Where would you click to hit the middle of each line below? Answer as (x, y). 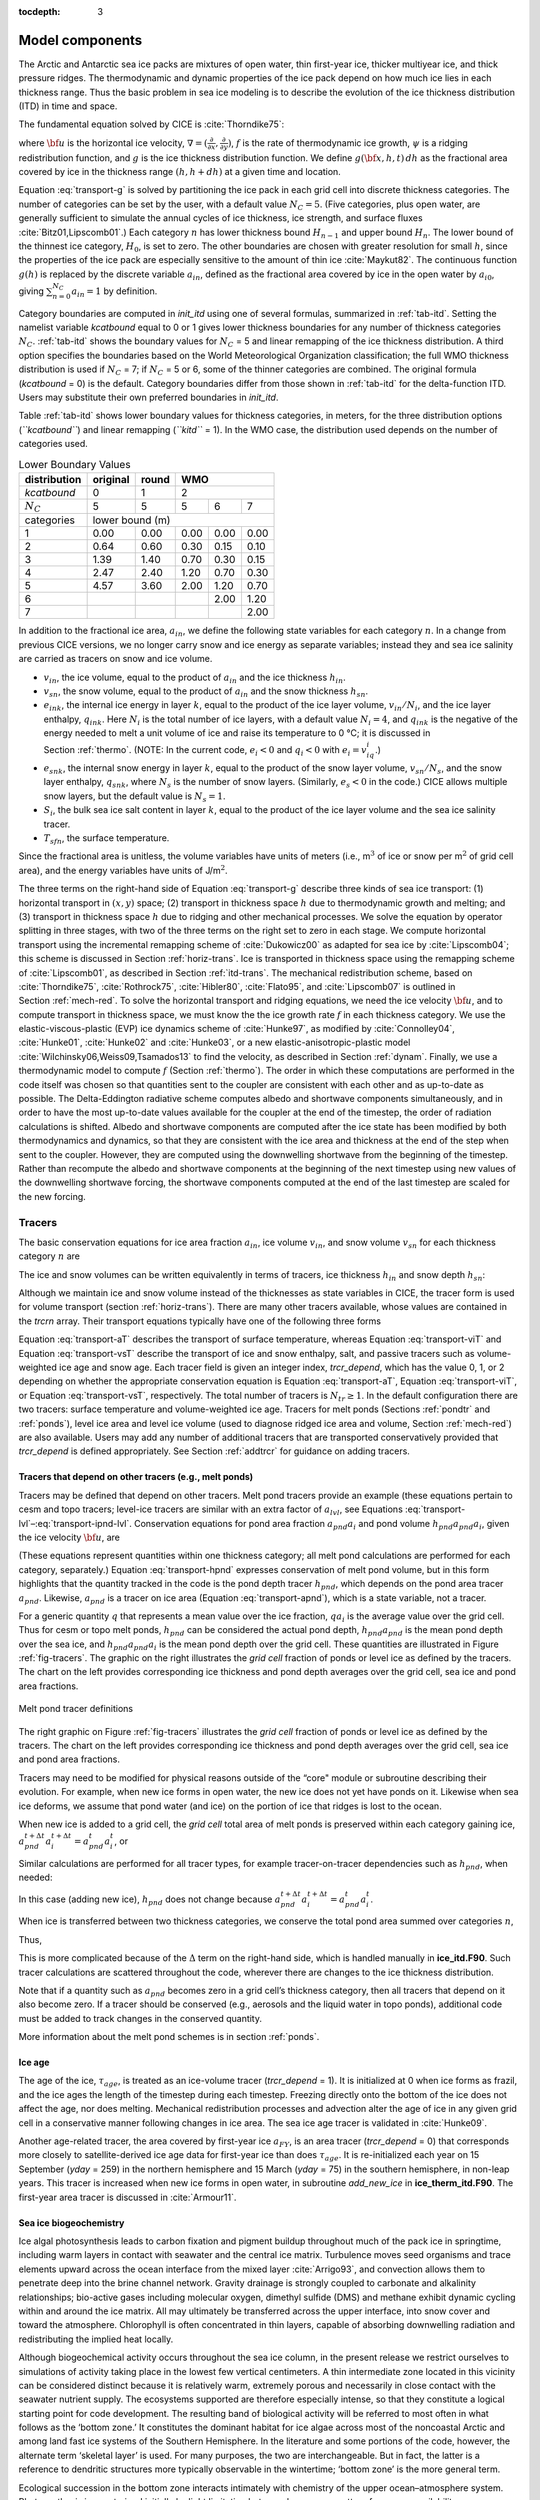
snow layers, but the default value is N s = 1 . (134, 797)
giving (31, 291)
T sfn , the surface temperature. (106, 839)
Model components (80, 40)
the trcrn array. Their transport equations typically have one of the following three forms (200, 1321)
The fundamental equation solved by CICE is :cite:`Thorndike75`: (151, 124)
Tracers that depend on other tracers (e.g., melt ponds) (136, 1477)
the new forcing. (52, 1196)
